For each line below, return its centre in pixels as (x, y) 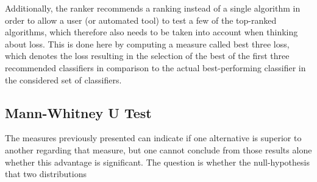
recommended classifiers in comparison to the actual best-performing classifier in (155, 67)
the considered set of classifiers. (63, 79)
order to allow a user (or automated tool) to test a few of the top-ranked (141, 20)
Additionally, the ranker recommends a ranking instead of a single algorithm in (153, 8)
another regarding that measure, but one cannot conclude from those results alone (158, 149)
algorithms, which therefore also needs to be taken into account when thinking (151, 32)
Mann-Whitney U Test (78, 112)
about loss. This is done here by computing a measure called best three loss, (147, 44)
